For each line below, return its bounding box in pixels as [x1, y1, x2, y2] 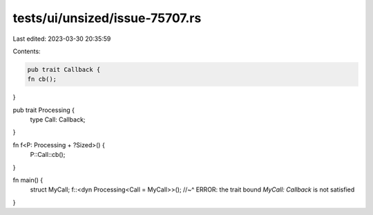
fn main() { [12, 176, 44, 185]
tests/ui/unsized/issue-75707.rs [12, 10, 202, 26]
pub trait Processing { [12, 106, 75, 114]
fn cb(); [27, 75, 57, 83]
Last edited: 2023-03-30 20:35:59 [12, 35, 111, 43]
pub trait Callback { [27, 66, 101, 73]
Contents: [12, 47, 41, 55]
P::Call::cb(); [30, 151, 66, 159]
